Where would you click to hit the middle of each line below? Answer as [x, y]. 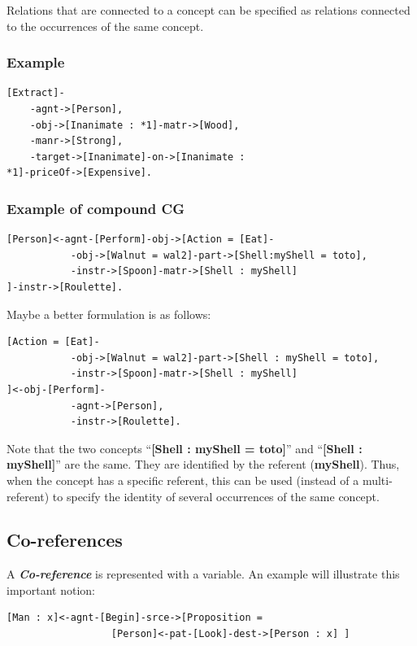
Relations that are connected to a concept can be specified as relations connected [208, 10]
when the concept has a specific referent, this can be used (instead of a [183, 480]
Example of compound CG [96, 208]
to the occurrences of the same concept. [105, 26]
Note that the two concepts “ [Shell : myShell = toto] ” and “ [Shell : [185, 448]
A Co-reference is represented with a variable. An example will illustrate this [203, 574]
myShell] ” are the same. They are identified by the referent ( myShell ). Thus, [203, 464]
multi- [377, 480]
